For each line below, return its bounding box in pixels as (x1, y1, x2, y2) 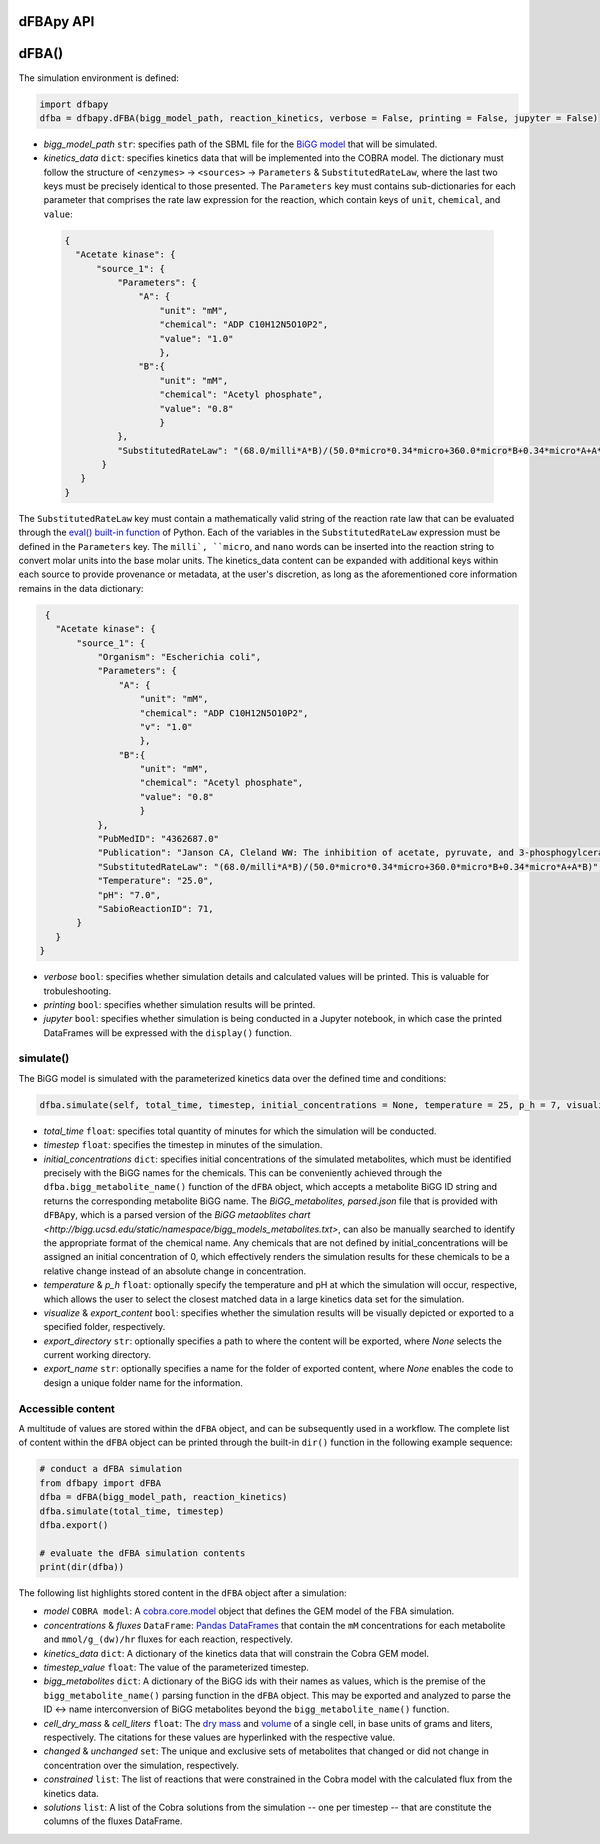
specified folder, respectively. (43, 1321, 166, 1333)
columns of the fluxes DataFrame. (43, 1815, 183, 1827)
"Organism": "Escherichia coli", (97, 651, 262, 662)
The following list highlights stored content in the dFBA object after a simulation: (18, 1587, 347, 1599)
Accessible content (18, 1401, 115, 1415)
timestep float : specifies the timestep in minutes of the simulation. (43, 1139, 323, 1151)
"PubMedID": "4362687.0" (97, 833, 220, 845)
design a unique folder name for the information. (43, 1376, 244, 1389)
